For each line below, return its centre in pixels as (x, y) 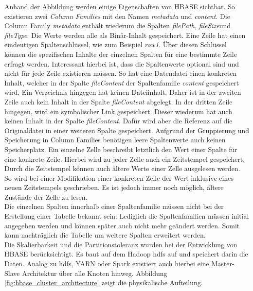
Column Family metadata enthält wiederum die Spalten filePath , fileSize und (118, 26)
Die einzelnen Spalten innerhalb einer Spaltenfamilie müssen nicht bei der (114, 206)
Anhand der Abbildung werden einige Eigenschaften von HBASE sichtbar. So (120, 6)
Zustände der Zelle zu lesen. (46, 197)
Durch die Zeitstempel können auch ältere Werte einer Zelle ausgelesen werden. (122, 168)
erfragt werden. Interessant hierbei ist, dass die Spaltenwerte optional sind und (122, 63)
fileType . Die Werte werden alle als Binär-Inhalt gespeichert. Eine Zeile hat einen (125, 35)
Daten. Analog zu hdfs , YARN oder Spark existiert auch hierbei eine (107, 264)
